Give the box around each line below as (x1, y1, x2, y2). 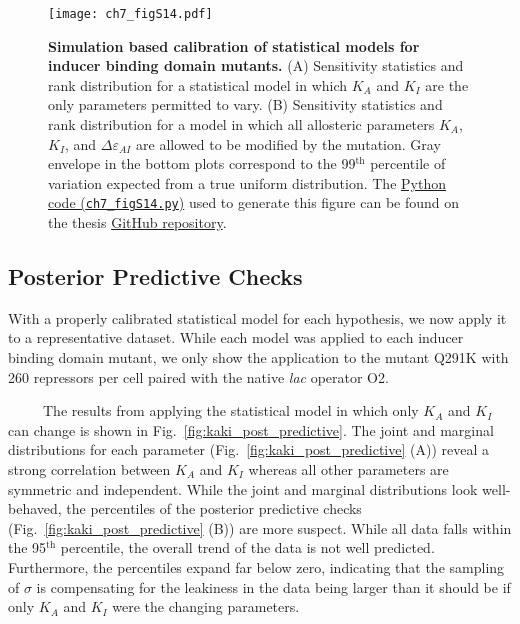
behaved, (8, 498, 62, 519)
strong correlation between (8, 459, 171, 480)
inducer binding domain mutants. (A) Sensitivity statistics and (48, 55, 464, 76)
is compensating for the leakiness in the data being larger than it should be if (36, 576, 511, 597)
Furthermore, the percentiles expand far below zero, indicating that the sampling (8, 556, 505, 577)
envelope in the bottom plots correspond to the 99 (48, 153, 356, 174)
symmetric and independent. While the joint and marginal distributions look (8, 478, 478, 499)
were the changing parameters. (112, 596, 300, 617)
